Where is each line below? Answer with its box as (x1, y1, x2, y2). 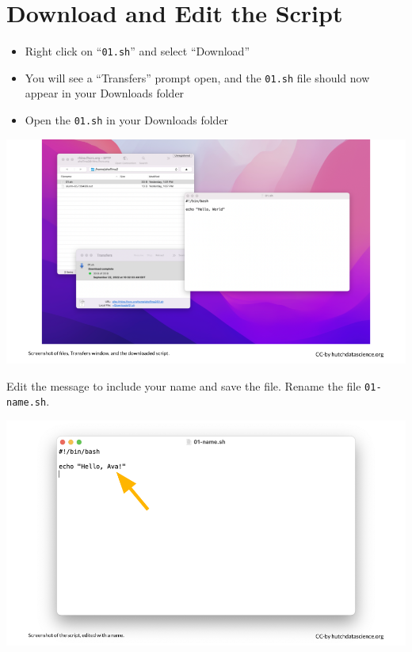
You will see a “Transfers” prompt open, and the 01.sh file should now (25, 69, 370, 86)
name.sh (6, 397, 47, 409)
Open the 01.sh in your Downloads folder (25, 112, 229, 128)
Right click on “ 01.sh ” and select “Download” (25, 43, 250, 59)
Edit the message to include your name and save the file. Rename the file (6, 377, 361, 394)
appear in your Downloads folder (25, 85, 185, 101)
